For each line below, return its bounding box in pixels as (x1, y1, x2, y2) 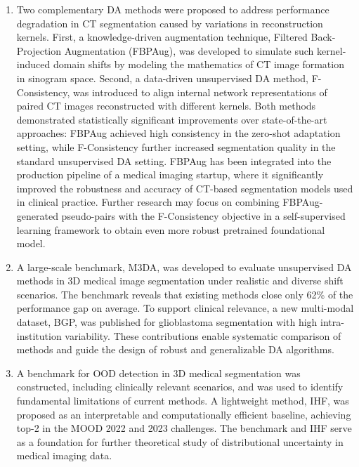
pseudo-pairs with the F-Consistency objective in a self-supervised (61, 208, 346, 223)
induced (16, 57, 51, 72)
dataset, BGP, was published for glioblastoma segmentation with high (16, 315, 318, 329)
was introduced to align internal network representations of (73, 84, 327, 99)
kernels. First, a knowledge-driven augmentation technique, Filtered (16, 29, 308, 44)
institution (16, 328, 62, 343)
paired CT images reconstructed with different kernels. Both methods (16, 98, 316, 113)
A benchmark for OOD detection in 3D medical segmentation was (16, 365, 301, 380)
